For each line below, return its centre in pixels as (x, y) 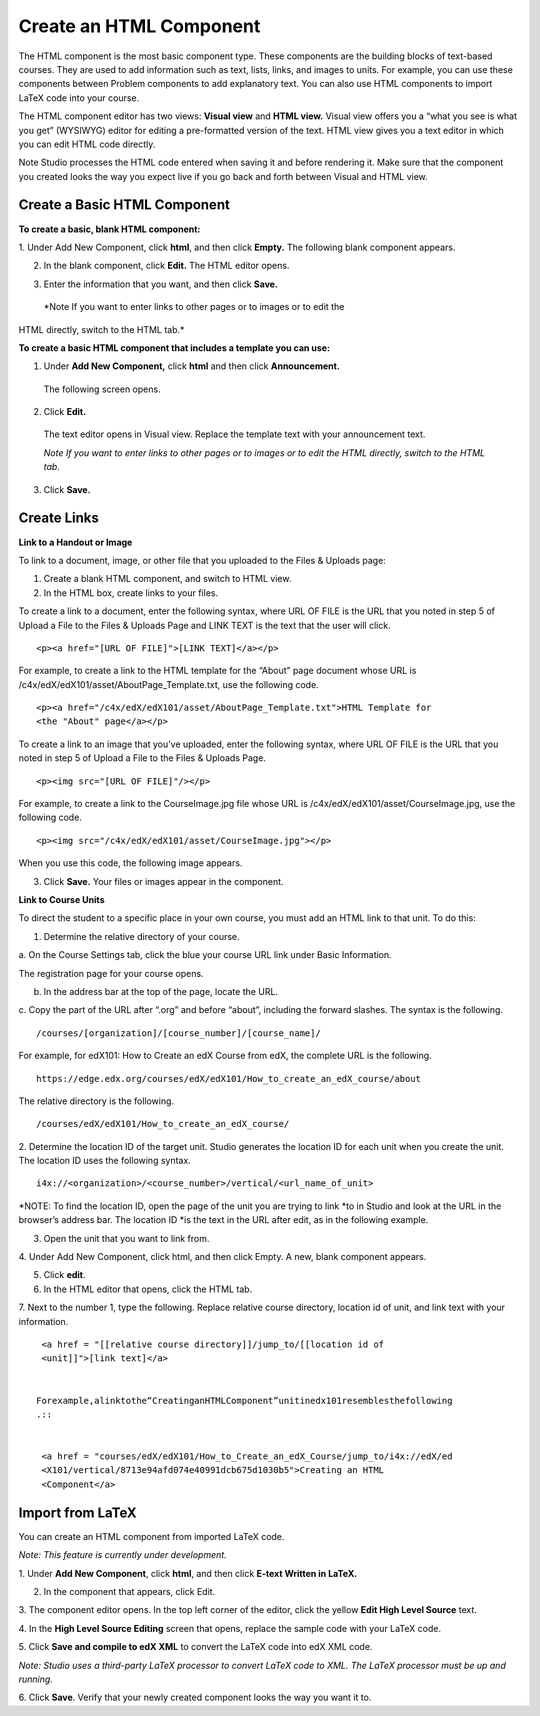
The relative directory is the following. (96, 1101)
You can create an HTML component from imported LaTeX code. (151, 1536)
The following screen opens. (102, 389)
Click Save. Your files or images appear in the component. (163, 881)
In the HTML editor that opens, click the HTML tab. (148, 1289)
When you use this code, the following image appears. (130, 863)
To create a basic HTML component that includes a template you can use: (174, 347)
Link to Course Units (61, 899)
